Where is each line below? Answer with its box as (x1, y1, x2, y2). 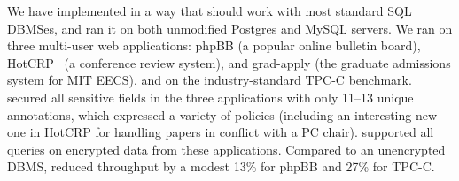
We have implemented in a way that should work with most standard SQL (7, 2, 412, 19)
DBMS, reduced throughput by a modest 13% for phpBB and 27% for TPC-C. (7, 157, 435, 176)
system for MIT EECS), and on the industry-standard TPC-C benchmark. (7, 71, 412, 89)
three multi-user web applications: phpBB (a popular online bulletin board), (7, 36, 421, 55)
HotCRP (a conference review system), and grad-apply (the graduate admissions (7, 53, 451, 72)
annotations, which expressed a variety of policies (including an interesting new (7, 105, 438, 124)
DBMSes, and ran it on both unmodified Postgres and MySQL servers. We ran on (7, 19, 453, 37)
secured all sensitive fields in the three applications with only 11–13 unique (7, 87, 414, 106)
